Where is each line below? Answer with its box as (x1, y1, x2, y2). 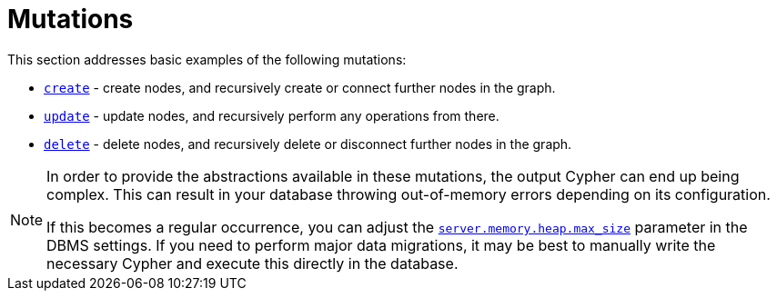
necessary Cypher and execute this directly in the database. (46, 253, 459, 273)
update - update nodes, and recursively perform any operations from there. (44, 107, 499, 124)
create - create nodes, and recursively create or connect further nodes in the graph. (44, 79, 556, 95)
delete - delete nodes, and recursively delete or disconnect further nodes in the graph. (44, 135, 572, 152)
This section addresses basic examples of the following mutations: (7, 51, 407, 67)
